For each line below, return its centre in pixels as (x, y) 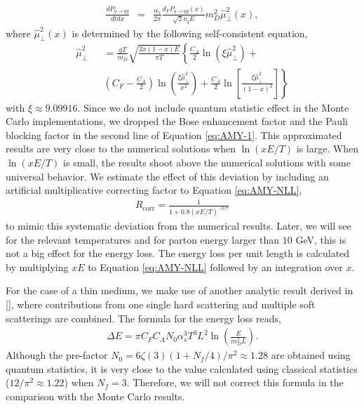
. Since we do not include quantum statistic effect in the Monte (213, 107)
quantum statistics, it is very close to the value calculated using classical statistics (182, 368)
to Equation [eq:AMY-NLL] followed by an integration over (215, 266)
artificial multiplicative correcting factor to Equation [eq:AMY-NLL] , (154, 190)
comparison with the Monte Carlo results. (95, 396)
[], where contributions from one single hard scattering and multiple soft (161, 304)
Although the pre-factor (57, 355)
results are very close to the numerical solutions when (121, 149)
